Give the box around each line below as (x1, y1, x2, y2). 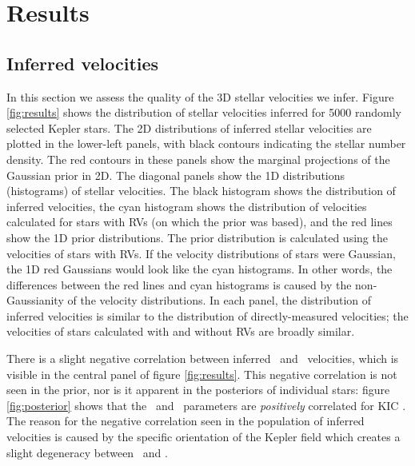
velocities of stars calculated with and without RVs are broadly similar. (6, 323, 355, 340)
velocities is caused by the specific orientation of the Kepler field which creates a (6, 428, 401, 445)
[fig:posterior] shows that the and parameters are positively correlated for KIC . (6, 396, 406, 413)
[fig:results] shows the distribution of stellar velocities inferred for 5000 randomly (6, 104, 401, 121)
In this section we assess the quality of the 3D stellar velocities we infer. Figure (6, 88, 394, 105)
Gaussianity (6, 292, 64, 309)
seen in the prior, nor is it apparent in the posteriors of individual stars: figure (6, 381, 390, 398)
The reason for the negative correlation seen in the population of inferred (6, 412, 365, 429)
